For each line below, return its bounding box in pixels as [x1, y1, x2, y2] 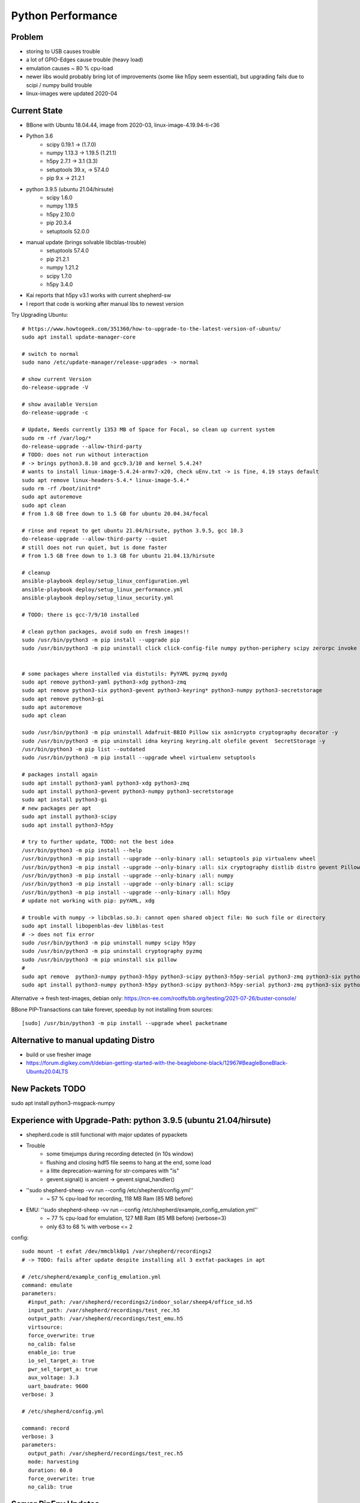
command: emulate [22, 1281, 73, 1288]
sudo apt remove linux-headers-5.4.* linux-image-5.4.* [22, 477, 190, 483]
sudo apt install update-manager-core [22, 334, 136, 340]
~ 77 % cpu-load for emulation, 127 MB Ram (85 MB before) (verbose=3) [46, 1214, 227, 1222]
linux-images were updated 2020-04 [26, 90, 118, 97]
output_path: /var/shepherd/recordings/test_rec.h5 [28, 1449, 183, 1457]
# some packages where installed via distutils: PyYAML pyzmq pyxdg [22, 670, 227, 677]
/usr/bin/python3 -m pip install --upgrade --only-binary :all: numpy [22, 872, 234, 879]
